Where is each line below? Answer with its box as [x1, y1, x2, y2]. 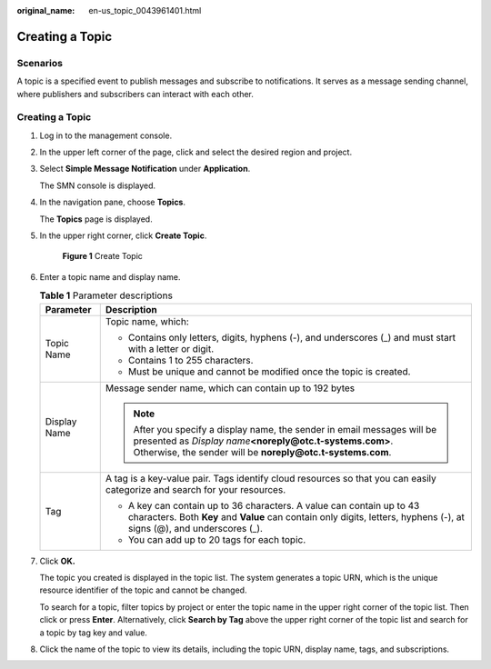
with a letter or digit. [127, 342, 215, 354]
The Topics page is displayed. [39, 214, 154, 225]
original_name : [16, 5, 75, 15]
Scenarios [16, 56, 64, 69]
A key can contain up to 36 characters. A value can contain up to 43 [127, 499, 420, 512]
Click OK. [39, 555, 76, 566]
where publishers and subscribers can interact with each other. [16, 88, 255, 99]
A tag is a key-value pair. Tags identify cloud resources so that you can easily [105, 472, 436, 484]
